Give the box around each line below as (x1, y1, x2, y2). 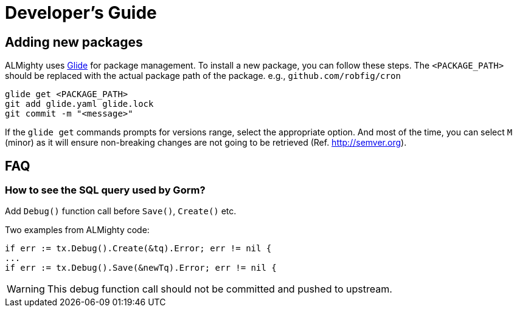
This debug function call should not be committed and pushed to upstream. (47, 283, 392, 296)
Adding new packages (5, 34, 143, 50)
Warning (7, 283, 45, 296)
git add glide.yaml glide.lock (5, 99, 154, 109)
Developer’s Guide (5, 2, 157, 23)
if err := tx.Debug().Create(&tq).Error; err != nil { (5, 243, 272, 254)
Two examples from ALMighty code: (5, 225, 150, 236)
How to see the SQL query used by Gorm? (5, 184, 206, 197)
